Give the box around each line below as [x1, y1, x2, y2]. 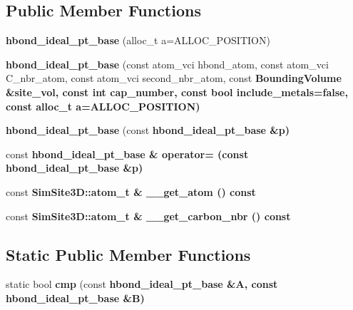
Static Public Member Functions [6, 243, 251, 265]
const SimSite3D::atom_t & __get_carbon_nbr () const [6, 208, 291, 223]
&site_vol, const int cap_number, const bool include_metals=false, [6, 84, 348, 99]
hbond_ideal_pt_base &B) [6, 290, 145, 305]
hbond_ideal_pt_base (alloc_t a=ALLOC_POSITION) [6, 33, 270, 48]
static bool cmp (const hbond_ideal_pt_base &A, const [6, 277, 278, 291]
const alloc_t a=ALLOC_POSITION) [6, 98, 200, 113]
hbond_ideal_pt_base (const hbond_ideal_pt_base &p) [6, 123, 290, 138]
